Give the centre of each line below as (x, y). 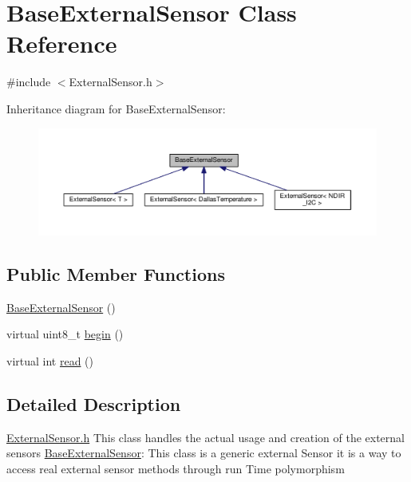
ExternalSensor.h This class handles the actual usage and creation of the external (205, 437)
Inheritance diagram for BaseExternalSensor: (116, 108)
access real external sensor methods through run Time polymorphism (176, 469)
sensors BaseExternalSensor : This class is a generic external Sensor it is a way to (204, 453)
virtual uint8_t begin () (65, 334)
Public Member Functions (116, 274)
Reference (62, 43)
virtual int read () (50, 361)
